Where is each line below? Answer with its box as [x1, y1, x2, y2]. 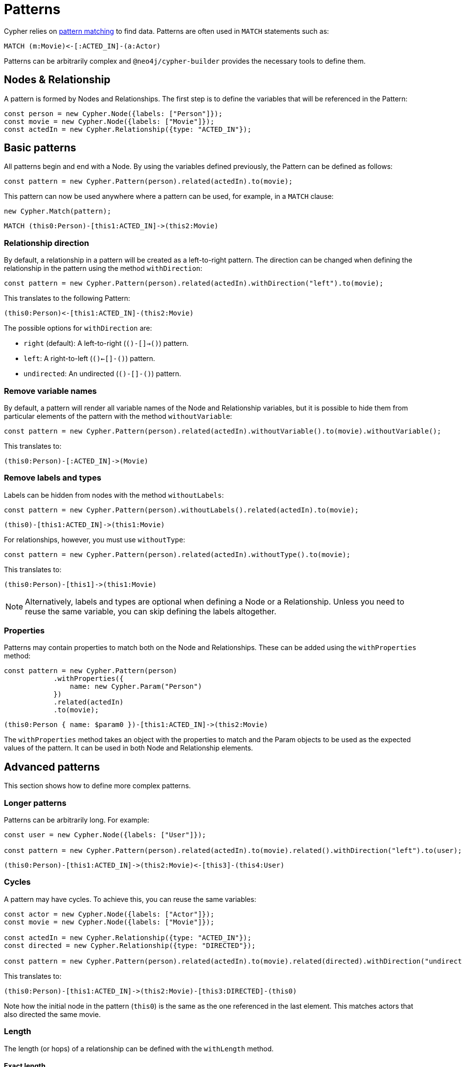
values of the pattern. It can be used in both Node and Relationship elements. [4, 744, 253, 752]
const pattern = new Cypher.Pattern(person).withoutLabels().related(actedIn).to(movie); [4, 506, 359, 514]
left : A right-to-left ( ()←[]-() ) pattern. [23, 354, 155, 363]
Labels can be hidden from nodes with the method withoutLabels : [4, 490, 224, 499]
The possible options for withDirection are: [4, 324, 152, 333]
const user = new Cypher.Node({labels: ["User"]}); [4, 831, 207, 839]
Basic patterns [4, 142, 76, 154]
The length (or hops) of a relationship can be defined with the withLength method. [4, 1044, 274, 1053]
